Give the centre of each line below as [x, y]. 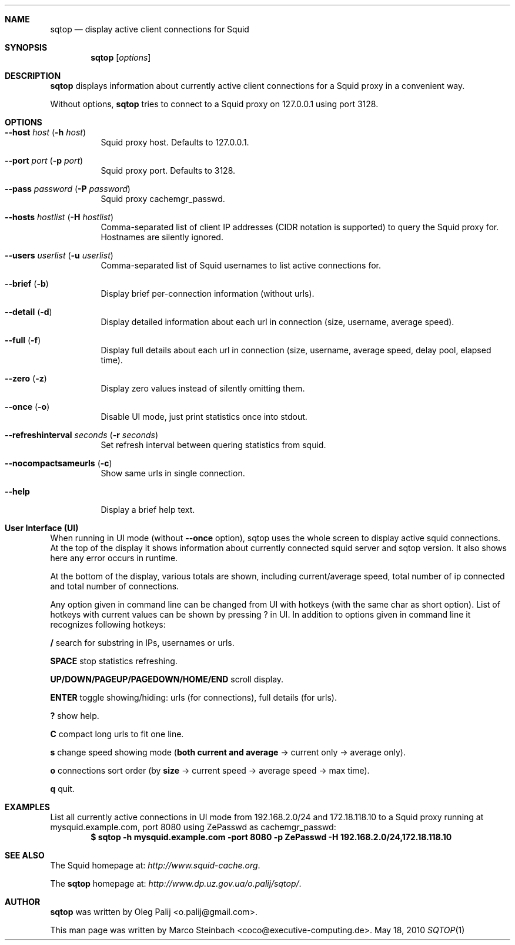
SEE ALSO [25, 855]
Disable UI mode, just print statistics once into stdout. [204, 417]
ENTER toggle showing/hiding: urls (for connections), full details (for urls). [193, 697]
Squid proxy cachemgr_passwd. [163, 199]
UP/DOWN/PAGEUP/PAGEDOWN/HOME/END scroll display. [167, 679]
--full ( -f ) [23, 340]
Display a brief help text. [148, 510]
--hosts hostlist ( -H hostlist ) [59, 217]
